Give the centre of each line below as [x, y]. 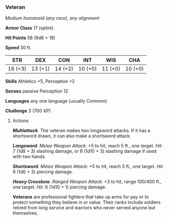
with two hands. [29, 156]
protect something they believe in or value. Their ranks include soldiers [87, 202]
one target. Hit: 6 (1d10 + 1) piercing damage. [59, 187]
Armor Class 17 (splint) [29, 28]
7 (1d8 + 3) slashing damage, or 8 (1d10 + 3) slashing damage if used [85, 151]
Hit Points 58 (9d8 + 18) [30, 38]
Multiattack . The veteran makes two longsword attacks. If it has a [81, 131]
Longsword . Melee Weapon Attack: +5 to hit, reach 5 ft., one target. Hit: [88, 146]
